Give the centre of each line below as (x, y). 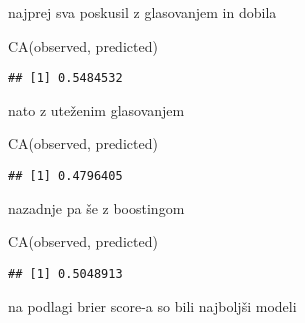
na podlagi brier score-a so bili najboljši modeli (152, 305)
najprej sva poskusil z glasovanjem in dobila (142, 12)
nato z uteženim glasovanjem (96, 109)
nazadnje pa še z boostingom (96, 207)
